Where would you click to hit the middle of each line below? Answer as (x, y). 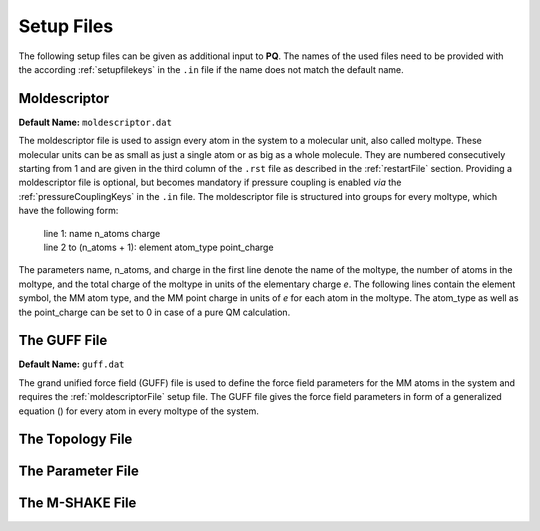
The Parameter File (78, 471)
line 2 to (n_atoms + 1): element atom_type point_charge (158, 247)
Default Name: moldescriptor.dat (95, 122)
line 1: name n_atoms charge (102, 233)
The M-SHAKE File (77, 503)
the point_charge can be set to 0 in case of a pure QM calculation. (154, 312)
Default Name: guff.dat (71, 364)
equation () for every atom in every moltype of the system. (139, 411)
